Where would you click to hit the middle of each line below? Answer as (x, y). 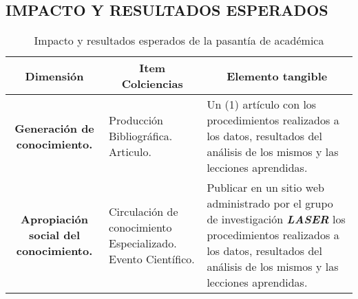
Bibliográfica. (141, 136)
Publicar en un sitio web (265, 188)
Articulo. (130, 152)
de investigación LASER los (276, 219)
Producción (136, 120)
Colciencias (152, 84)
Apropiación (54, 219)
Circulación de (144, 211)
